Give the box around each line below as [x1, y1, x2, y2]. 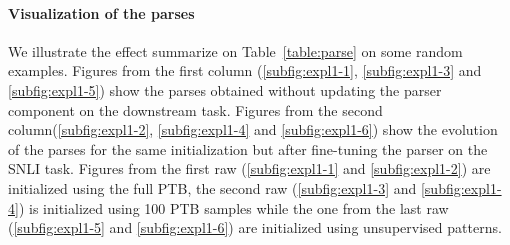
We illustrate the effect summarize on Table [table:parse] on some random [8, 40, 463, 61]
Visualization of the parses [8, 2, 195, 23]
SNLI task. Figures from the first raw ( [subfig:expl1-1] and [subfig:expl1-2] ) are [8, 158, 491, 179]
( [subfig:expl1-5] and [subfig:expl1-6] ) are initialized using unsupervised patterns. [8, 217, 502, 238]
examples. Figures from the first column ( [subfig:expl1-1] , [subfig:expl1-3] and [8, 60, 482, 81]
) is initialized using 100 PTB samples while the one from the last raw [18, 197, 449, 218]
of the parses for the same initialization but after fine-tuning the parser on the [8, 138, 488, 159]
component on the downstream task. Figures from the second [8, 99, 383, 120]
